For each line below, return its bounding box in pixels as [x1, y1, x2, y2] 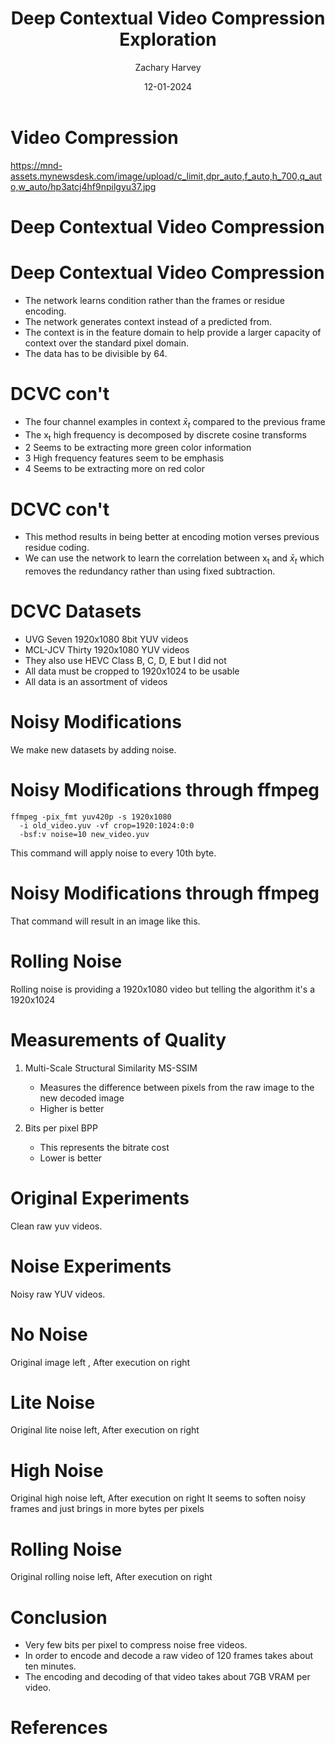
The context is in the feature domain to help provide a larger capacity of [24, 326, 322, 338]
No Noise [10, 1323, 88, 1346]
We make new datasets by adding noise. [10, 743, 177, 756]
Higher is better [39, 1102, 105, 1114]
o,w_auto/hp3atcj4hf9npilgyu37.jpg [10, 180, 157, 192]
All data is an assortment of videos [24, 676, 168, 688]
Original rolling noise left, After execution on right [10, 1571, 213, 1583]
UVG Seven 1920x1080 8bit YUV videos [24, 633, 189, 646]
